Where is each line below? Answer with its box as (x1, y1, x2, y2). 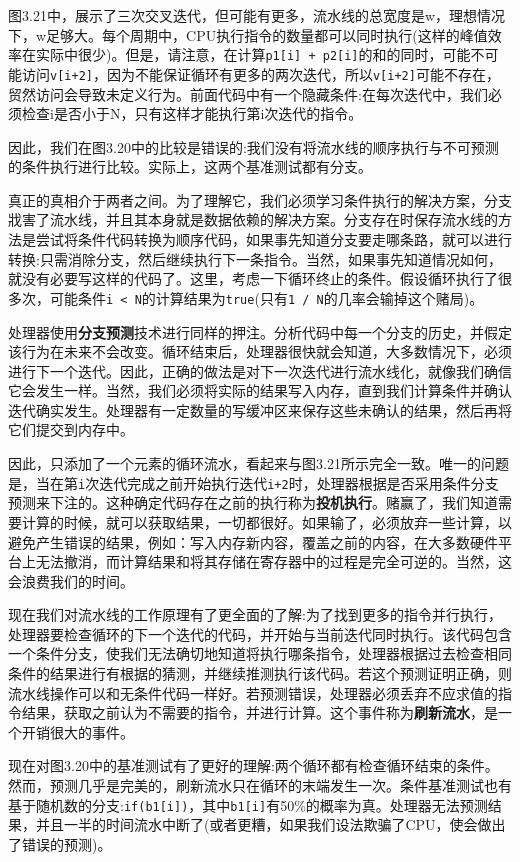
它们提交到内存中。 (8, 419, 134, 440)
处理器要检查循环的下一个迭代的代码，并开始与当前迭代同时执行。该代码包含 (8, 623, 512, 644)
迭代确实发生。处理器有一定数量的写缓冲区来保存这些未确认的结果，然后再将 (8, 399, 512, 420)
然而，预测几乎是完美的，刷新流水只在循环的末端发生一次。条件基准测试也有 (8, 775, 512, 796)
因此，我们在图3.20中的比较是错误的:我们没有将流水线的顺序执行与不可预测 (8, 136, 499, 157)
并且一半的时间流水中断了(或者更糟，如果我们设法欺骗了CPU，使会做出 (35, 814, 506, 835)
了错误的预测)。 (8, 833, 112, 854)
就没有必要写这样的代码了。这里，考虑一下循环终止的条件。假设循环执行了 (8, 268, 498, 289)
